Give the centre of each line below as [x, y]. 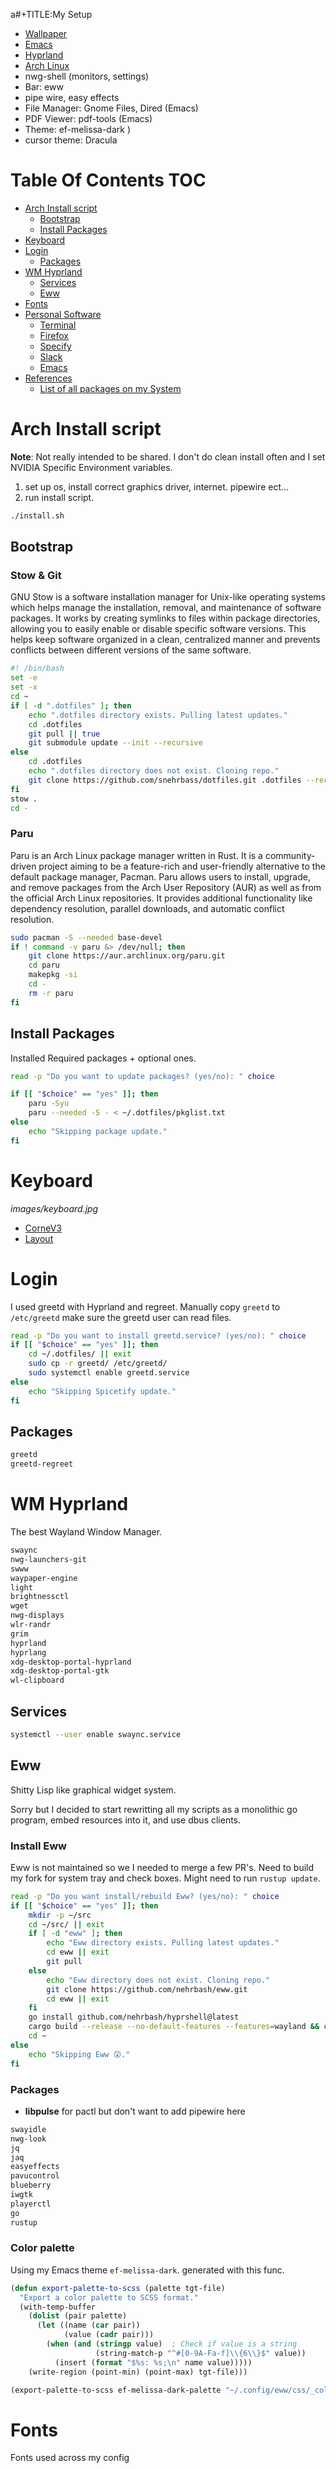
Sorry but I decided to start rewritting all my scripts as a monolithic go [154, 1809]
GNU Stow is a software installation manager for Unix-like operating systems [168, 597]
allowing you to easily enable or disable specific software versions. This [158, 629]
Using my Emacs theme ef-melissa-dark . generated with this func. [147, 2270]
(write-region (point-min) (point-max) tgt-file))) [138, 2372]
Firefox [54, 335]
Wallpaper [46, 33]
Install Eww [39, 1846]
